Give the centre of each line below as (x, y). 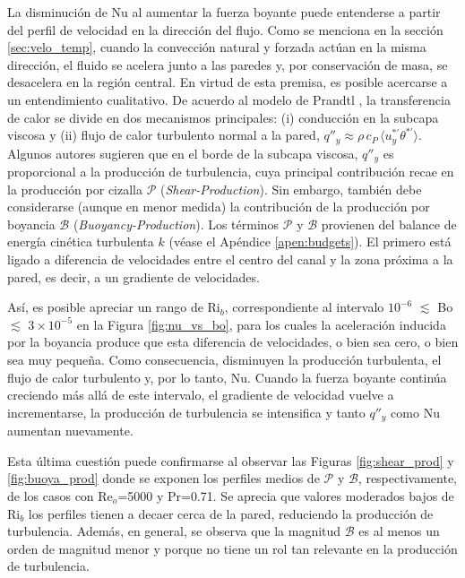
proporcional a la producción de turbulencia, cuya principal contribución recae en (231, 172)
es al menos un (399, 531)
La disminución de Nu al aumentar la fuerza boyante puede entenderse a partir (224, 12)
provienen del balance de (389, 224)
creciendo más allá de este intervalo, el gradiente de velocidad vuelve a (201, 395)
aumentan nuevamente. (70, 431)
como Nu (415, 412)
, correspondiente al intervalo (304, 307)
